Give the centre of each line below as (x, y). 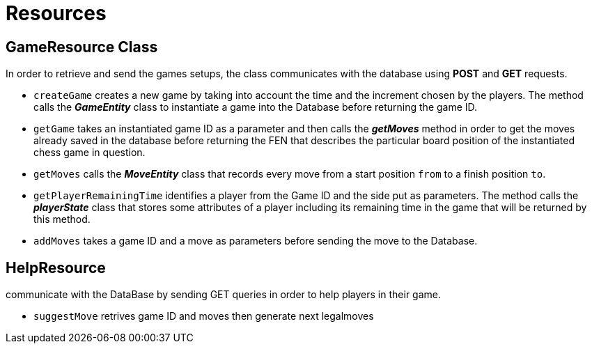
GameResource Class (82, 47)
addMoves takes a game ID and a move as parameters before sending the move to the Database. (256, 241)
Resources (56, 13)
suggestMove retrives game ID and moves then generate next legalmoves (204, 316)
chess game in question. (89, 153)
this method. (62, 219)
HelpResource (56, 267)
